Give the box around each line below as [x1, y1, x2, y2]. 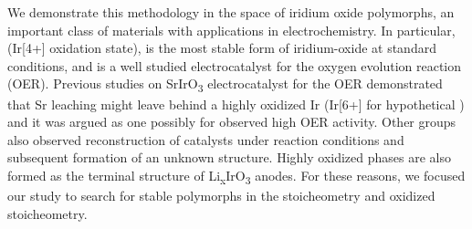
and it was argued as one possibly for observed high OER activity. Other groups [7, 112, 456, 131]
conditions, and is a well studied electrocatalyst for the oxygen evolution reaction [7, 56, 462, 75]
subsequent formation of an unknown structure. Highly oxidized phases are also [7, 148, 451, 167]
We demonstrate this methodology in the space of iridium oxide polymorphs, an [7, 3, 455, 21]
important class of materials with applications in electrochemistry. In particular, [7, 20, 456, 39]
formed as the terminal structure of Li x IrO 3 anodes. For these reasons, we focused [7, 165, 466, 187]
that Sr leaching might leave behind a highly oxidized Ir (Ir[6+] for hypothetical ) [7, 94, 465, 113]
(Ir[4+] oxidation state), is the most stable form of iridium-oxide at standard [7, 38, 436, 57]
